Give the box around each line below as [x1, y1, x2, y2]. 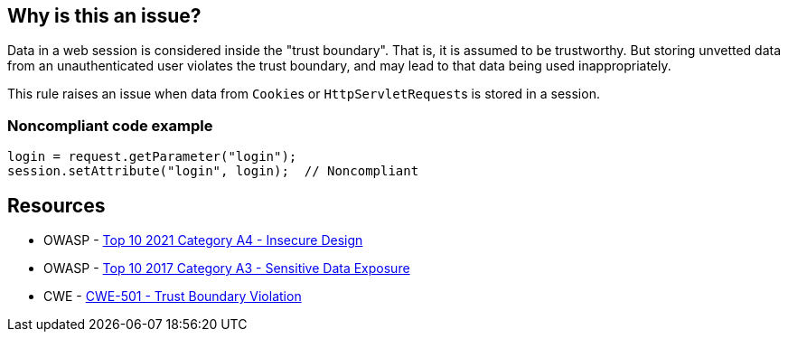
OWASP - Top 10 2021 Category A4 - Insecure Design [43, 232, 363, 249]
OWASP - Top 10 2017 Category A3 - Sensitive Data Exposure [43, 260, 410, 277]
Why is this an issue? [7, 5, 202, 27]
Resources [7, 193, 106, 217]
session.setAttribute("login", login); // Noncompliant [7, 164, 419, 179]
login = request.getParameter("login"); [7, 149, 297, 165]
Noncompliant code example [7, 116, 213, 135]
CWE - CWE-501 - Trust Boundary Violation [43, 288, 302, 305]
